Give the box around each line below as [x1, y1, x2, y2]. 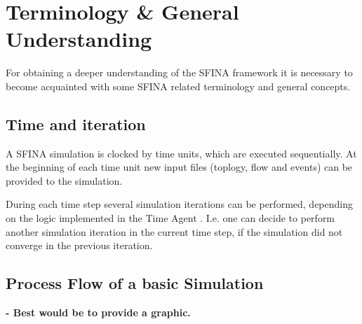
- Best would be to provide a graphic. [6, 305, 191, 320]
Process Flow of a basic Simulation [6, 272, 264, 294]
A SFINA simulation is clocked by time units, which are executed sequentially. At [6, 146, 357, 160]
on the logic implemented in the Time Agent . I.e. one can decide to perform [6, 211, 335, 225]
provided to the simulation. [6, 173, 123, 188]
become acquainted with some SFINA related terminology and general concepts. [6, 78, 351, 93]
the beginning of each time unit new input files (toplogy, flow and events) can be [6, 160, 353, 174]
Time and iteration [6, 113, 146, 134]
